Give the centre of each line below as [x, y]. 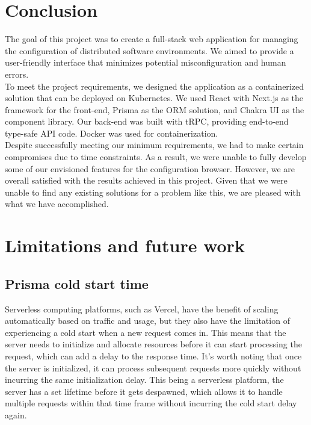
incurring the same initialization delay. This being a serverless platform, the [144, 380]
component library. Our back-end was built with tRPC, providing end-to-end [147, 121]
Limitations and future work [125, 245]
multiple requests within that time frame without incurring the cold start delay [151, 403]
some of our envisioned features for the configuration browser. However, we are [150, 168]
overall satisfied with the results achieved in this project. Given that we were [146, 180]
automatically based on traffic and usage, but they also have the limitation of [147, 321]
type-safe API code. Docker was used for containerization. [112, 133]
